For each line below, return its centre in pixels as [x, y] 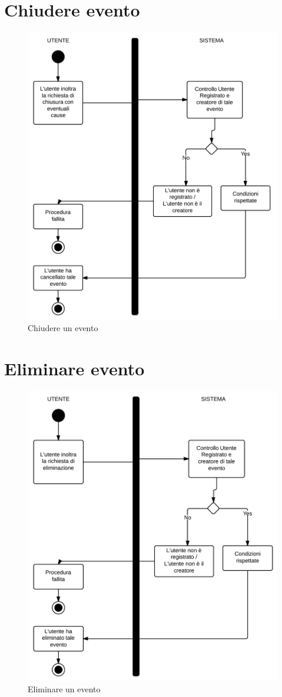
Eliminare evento [74, 368]
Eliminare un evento [64, 689]
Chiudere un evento [63, 328]
